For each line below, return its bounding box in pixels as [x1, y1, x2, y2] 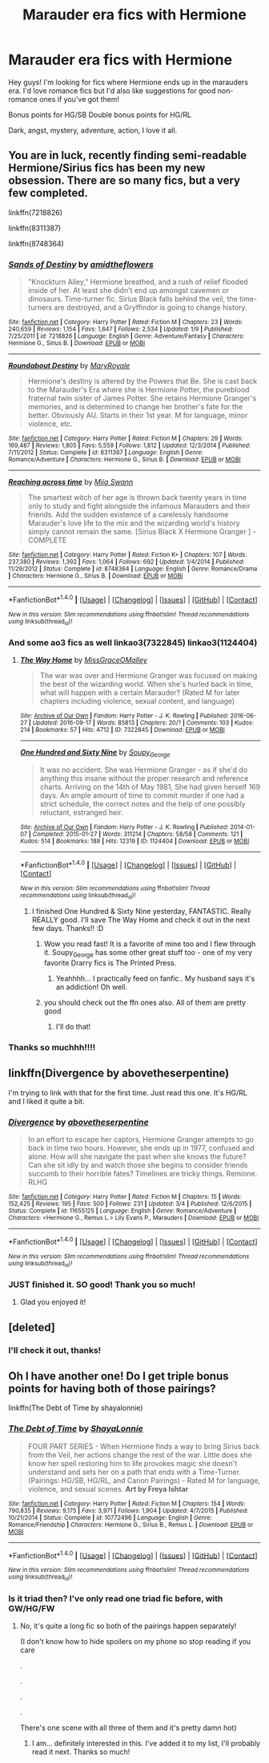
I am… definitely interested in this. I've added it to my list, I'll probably [31, 1738, 261, 1748]
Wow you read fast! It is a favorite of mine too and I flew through [43, 939, 256, 949]
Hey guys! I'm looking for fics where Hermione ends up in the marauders [8, 77, 248, 87]
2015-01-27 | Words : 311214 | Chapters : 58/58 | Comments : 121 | [66, 831, 243, 839]
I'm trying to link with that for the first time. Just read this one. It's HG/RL [8, 1087, 248, 1097]
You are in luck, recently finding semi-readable [8, 148, 247, 162]
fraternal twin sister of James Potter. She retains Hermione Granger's [27, 393, 257, 403]
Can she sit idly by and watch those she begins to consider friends [27, 1160, 248, 1169]
